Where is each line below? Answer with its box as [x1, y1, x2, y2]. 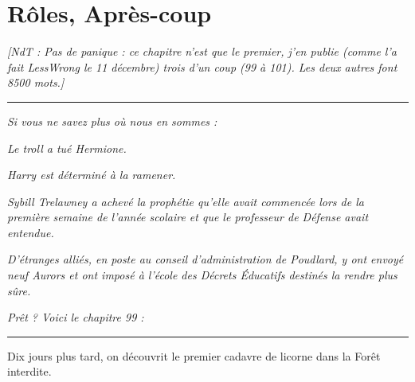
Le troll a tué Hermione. [7, 139, 127, 156]
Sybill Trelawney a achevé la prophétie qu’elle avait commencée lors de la [7, 193, 364, 209]
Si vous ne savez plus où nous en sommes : [7, 112, 217, 129]
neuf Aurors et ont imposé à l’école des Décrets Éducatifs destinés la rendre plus [7, 267, 397, 283]
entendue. [7, 224, 54, 240]
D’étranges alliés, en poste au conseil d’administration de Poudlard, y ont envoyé [7, 251, 404, 267]
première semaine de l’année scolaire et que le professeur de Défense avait [7, 209, 369, 225]
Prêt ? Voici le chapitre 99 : [7, 309, 144, 325]
